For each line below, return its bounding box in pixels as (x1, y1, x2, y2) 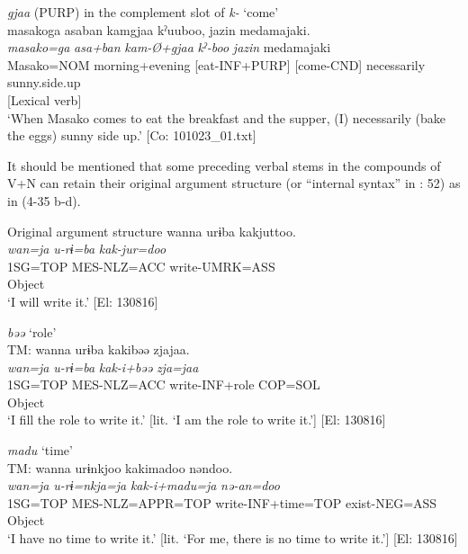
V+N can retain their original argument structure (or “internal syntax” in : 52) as (7, 174, 461, 192)
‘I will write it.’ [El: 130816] (7, 291, 158, 310)
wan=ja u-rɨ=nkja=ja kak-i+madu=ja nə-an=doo (7, 476, 280, 495)
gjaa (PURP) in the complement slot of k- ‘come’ (7, 3, 279, 21)
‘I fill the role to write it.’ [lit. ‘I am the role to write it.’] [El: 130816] (7, 410, 386, 429)
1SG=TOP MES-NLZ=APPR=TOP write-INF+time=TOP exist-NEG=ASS (7, 493, 437, 512)
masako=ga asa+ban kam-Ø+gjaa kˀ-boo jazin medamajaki (7, 38, 331, 57)
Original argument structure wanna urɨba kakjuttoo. (7, 221, 296, 240)
